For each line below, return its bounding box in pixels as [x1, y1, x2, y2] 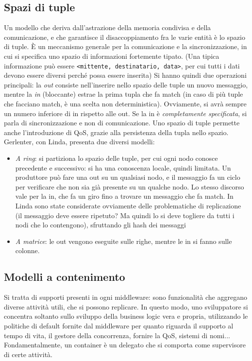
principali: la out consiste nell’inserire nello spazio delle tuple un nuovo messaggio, [4, 79, 248, 89]
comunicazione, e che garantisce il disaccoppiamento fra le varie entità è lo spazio [4, 32, 245, 42]
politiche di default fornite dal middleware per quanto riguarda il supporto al [4, 320, 234, 330]
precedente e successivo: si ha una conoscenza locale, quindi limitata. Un [15, 162, 231, 172]
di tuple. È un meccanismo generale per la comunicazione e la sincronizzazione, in [4, 41, 247, 52]
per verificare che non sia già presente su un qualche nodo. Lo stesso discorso [15, 181, 244, 191]
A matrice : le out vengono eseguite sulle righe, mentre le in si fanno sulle [15, 236, 232, 246]
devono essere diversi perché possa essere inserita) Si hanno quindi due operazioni [4, 70, 247, 80]
